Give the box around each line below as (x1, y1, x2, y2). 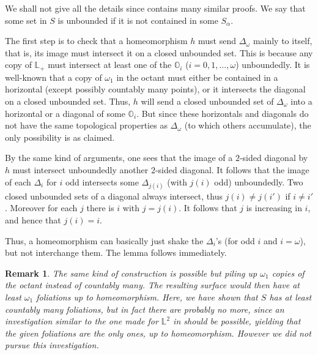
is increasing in (246, 201, 302, 214)
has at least (269, 290, 312, 303)
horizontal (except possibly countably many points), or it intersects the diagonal (5, 83, 306, 95)
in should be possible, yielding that (173, 315, 301, 327)
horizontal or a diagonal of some (5, 106, 125, 119)
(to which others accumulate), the (184, 119, 311, 132)
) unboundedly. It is (235, 58, 310, 71)
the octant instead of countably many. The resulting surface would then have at (5, 278, 300, 291)
